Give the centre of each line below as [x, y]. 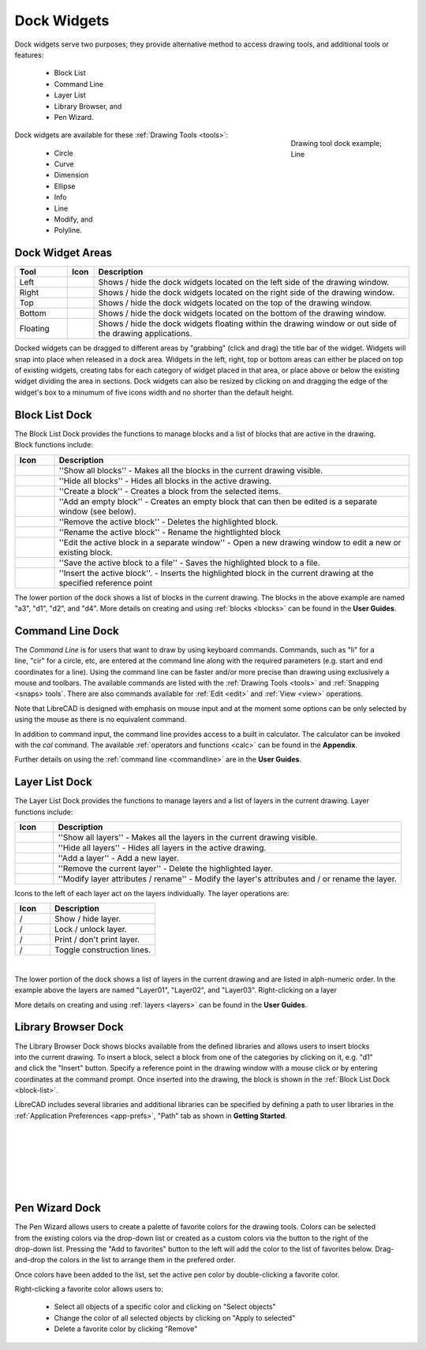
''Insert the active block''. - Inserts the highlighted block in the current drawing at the [216, 573]
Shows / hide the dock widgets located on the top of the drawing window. [235, 303]
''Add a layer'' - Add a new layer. [118, 858]
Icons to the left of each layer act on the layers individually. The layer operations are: [152, 894]
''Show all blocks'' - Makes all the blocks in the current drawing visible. [191, 470]
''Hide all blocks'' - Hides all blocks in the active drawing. [165, 481]
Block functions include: [54, 445]
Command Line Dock [67, 631]
